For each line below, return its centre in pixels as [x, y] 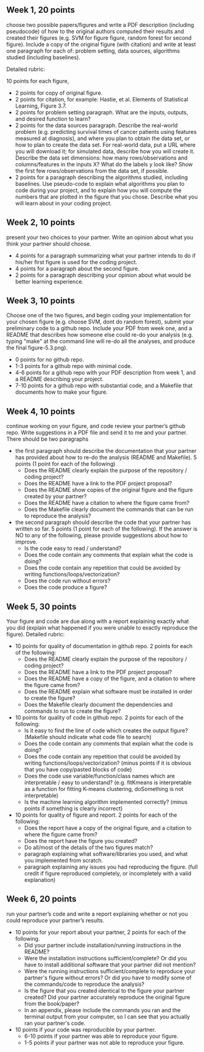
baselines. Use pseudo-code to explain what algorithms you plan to [100, 183]
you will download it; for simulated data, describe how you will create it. [105, 151]
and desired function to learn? [53, 119]
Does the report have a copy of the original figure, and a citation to [108, 828]
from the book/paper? [52, 1003]
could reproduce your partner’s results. [55, 920]
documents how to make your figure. [61, 392]
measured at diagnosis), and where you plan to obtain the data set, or [102, 138]
